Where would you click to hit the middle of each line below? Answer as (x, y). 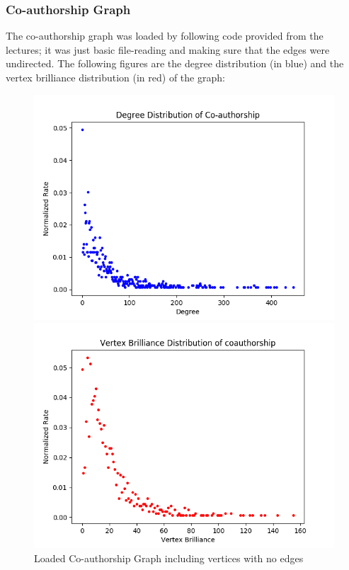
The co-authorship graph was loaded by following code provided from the (165, 36)
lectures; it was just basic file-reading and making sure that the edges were (168, 49)
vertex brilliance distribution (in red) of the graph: (115, 77)
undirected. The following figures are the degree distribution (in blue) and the (175, 63)
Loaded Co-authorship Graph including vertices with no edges (169, 558)
